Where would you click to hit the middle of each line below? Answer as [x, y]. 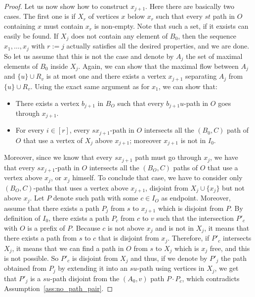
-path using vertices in [171, 268]
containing [20, 26]
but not [234, 187]
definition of [22, 218]
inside [59, 66]
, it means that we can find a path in [68, 248]
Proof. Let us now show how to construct [66, 6]
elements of [21, 66]
